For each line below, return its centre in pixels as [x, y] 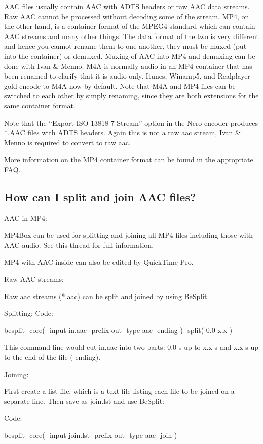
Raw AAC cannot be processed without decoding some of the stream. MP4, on [127, 16]
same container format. [40, 105]
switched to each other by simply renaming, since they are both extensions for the [131, 96]
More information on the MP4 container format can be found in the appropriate [129, 159]
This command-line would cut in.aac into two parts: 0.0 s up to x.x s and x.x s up [131, 347]
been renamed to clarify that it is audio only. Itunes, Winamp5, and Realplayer [127, 76]
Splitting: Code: [29, 313]
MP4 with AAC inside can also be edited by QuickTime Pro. [99, 262]
